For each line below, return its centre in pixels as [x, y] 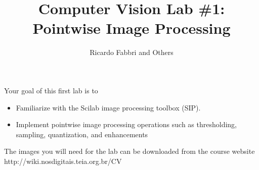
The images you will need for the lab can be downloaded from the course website [129, 151]
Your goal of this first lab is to [51, 90]
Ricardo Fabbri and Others [132, 52]
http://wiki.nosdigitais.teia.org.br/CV [63, 161]
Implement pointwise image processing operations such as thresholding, [126, 124]
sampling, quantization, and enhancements [82, 134]
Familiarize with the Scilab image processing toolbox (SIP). [108, 107]
